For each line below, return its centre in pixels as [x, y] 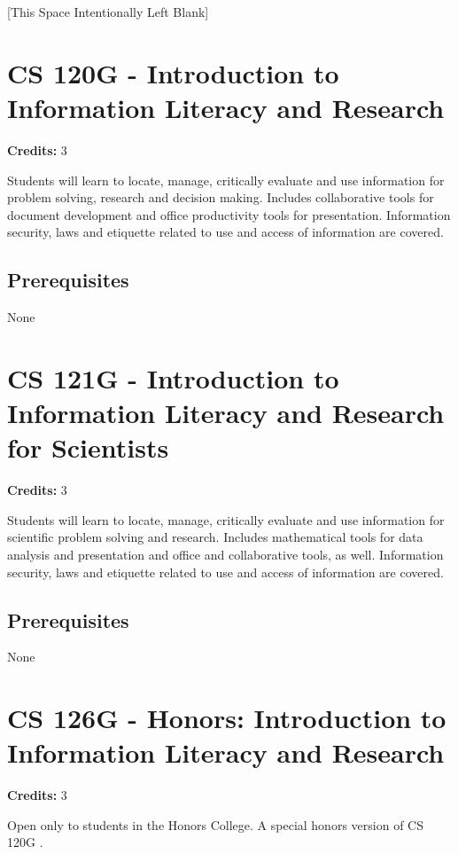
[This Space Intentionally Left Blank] [108, 12]
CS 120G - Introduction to [173, 72]
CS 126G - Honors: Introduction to [227, 718]
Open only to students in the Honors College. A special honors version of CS [215, 824]
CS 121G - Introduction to [173, 377]
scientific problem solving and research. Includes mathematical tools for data [215, 537]
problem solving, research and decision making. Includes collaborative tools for [221, 197]
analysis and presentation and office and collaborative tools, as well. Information [225, 554]
